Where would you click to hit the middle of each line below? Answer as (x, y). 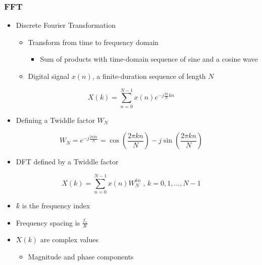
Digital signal (49, 76)
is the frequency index (56, 206)
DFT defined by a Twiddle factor (67, 162)
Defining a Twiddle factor (55, 120)
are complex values (69, 239)
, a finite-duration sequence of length (149, 76)
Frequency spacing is (48, 222)
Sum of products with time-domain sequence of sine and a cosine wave (149, 59)
